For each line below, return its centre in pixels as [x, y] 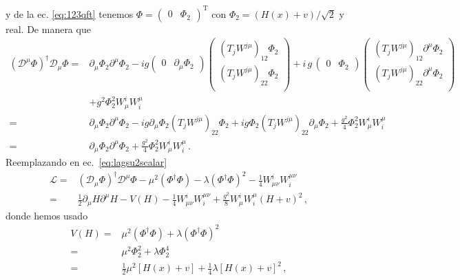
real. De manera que [48, 29]
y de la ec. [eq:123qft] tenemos [70, 13]
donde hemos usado [47, 215]
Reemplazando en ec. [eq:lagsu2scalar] [86, 162]
